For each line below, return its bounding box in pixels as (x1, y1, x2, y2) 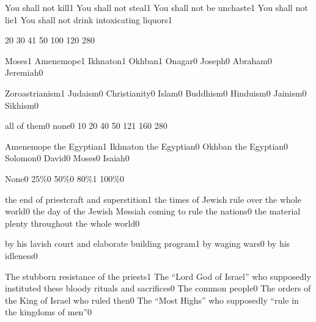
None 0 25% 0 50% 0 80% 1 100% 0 (5, 172, 124, 185)
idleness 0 (5, 249, 38, 262)
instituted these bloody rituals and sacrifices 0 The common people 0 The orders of (5, 282, 311, 295)
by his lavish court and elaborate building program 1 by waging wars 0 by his (5, 237, 290, 250)
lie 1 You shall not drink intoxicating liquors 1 (5, 13, 172, 26)
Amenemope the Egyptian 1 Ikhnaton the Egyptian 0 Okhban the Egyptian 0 (5, 139, 288, 152)
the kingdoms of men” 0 (5, 306, 92, 318)
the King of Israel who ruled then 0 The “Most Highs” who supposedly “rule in (5, 293, 299, 306)
